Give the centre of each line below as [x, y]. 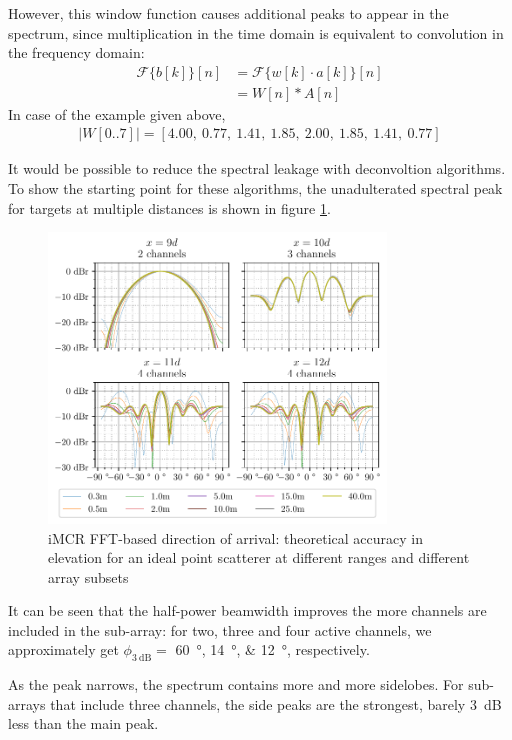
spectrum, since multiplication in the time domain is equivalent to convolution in [256, 32]
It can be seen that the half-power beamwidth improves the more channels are [247, 610]
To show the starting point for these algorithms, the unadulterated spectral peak [255, 188]
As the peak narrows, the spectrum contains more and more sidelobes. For [236, 684]
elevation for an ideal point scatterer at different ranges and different [259, 557]
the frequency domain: [76, 52]
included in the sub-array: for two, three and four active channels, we [220, 629]
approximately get [63, 649]
